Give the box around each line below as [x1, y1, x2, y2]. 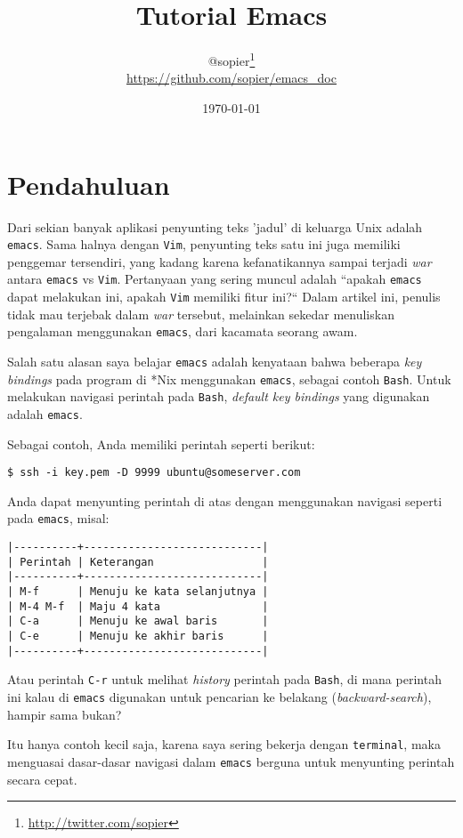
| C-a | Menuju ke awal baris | [7, 615, 269, 628]
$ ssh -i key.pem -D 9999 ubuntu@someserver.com [7, 466, 301, 479]
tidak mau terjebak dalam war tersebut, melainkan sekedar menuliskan [7, 304, 394, 323]
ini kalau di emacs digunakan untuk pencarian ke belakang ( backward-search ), [7, 687, 432, 705]
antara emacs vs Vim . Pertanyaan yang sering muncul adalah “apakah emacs [7, 270, 422, 288]
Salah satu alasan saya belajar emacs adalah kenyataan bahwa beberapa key [7, 351, 422, 370]
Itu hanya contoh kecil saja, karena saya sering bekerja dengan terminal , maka [7, 735, 441, 753]
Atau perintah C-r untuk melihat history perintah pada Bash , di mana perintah [7, 670, 442, 689]
